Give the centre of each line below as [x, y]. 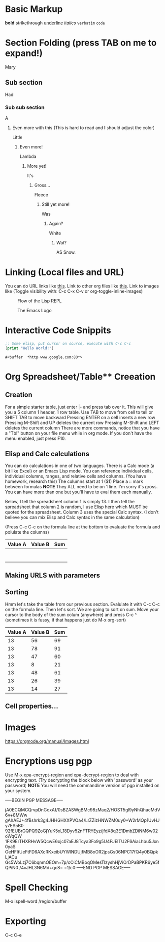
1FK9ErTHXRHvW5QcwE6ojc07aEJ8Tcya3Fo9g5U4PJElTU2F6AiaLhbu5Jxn [82, 841]
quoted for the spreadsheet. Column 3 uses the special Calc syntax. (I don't [82, 512]
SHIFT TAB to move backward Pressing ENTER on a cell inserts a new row [80, 417]
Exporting [26, 921]
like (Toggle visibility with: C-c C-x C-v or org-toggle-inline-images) [74, 291]
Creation [19, 395]
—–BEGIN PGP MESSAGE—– [34, 800]
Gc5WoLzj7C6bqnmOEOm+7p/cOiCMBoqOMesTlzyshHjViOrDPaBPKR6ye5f [82, 862]
